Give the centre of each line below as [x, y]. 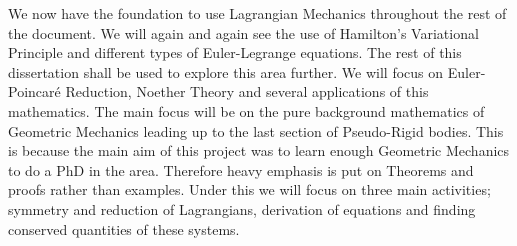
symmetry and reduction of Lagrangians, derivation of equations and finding [242, 208]
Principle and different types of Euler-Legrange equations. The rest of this [235, 52]
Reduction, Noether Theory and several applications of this [247, 91]
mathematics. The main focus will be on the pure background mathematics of [246, 110]
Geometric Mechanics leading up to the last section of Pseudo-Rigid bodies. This [256, 130]
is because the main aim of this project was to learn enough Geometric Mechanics [259, 150]
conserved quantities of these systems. [124, 228]
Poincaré [34, 91]
